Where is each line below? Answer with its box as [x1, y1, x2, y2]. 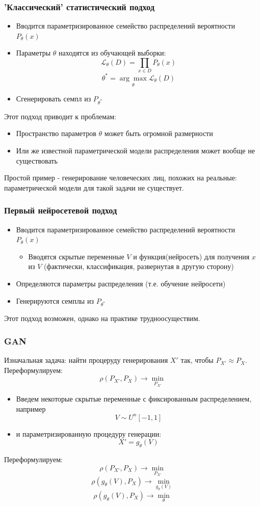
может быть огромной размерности [104, 128, 213, 139]
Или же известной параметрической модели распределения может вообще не [16, 145, 255, 155]
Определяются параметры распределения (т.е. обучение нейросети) [16, 278, 226, 288]
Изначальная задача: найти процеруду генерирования [4, 355, 168, 365]
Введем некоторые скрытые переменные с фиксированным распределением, [16, 393, 252, 404]
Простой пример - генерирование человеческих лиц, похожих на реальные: [4, 172, 237, 183]
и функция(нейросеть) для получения [133, 251, 250, 261]
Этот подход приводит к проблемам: [4, 111, 116, 121]
